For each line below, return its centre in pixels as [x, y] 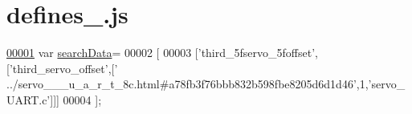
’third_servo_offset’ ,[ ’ [63, 68]
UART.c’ [29, 99]
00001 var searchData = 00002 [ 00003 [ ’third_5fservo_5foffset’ [161, 53]
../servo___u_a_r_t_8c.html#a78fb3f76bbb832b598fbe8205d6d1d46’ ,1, [188, 84]
